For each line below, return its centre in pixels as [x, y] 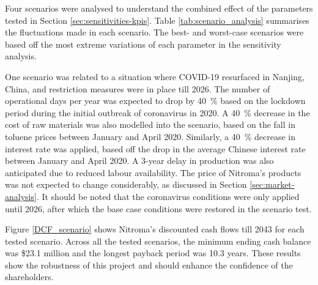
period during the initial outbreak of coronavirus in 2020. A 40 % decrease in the [157, 112]
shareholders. [29, 277]
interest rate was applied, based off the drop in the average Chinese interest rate [155, 148]
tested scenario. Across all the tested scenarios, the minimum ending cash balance [158, 241]
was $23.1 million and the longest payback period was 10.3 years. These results [153, 253]
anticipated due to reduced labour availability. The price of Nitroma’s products [153, 172]
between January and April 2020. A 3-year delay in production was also [139, 161]
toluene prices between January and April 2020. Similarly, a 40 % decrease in [150, 136]
